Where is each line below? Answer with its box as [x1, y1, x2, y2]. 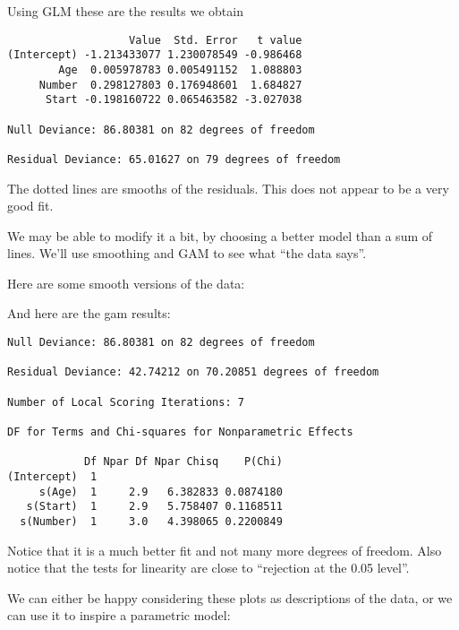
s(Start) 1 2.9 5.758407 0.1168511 [26, 500, 283, 513]
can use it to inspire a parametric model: [7, 606, 231, 625]
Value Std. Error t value [129, 33, 302, 47]
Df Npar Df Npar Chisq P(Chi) [83, 455, 283, 469]
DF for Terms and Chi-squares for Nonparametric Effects [7, 426, 353, 438]
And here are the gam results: [7, 304, 171, 323]
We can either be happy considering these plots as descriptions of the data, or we [7, 588, 453, 607]
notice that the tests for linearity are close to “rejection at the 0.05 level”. [7, 558, 410, 577]
